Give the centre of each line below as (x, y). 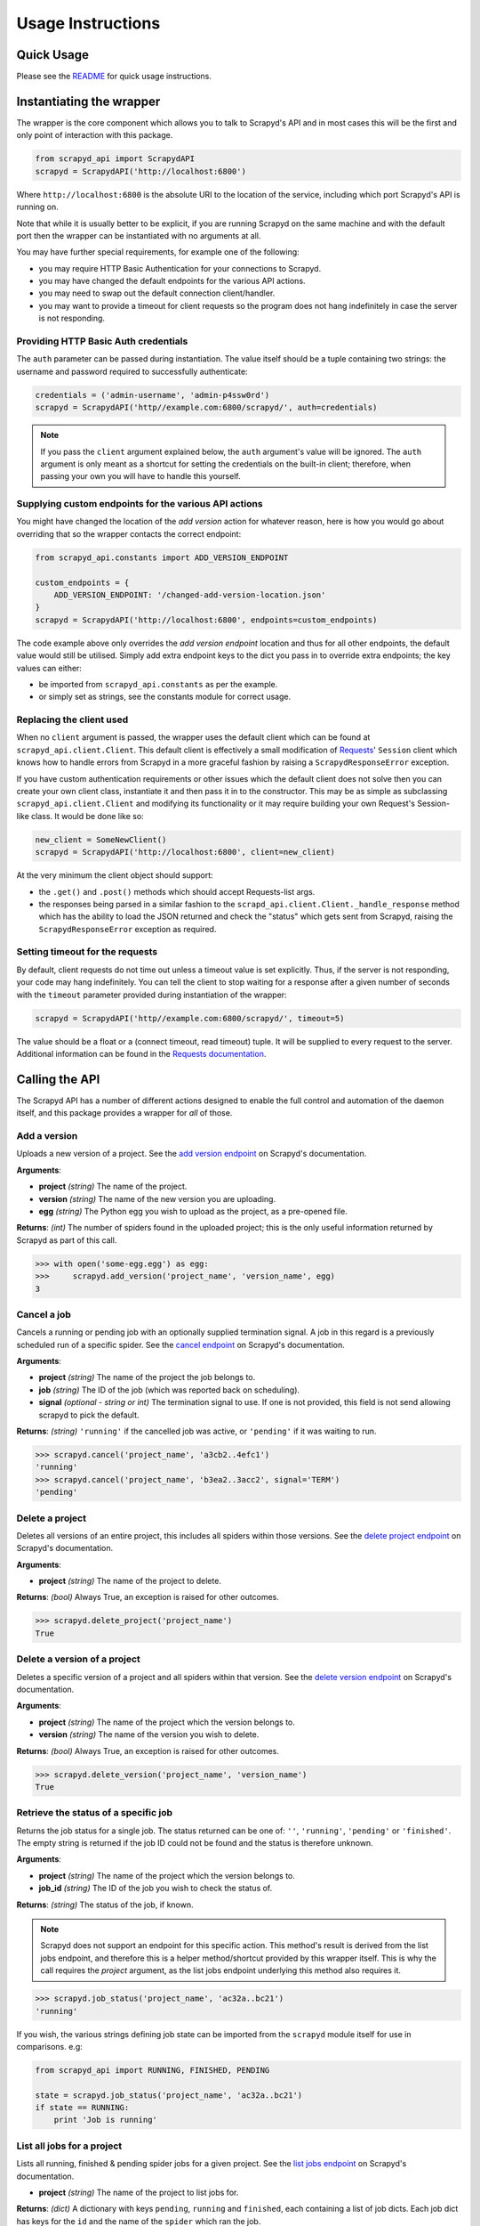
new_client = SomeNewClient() (101, 840)
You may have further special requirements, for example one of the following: (158, 252)
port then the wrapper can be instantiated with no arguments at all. (139, 235)
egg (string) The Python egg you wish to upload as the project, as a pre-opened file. (193, 1211)
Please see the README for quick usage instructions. (114, 77)
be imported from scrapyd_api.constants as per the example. (158, 684)
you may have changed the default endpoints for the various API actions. (172, 281)
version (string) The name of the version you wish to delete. (149, 1734)
